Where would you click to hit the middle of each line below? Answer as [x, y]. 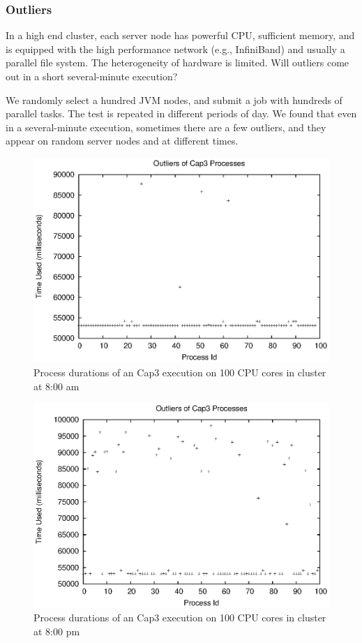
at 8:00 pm [57, 631]
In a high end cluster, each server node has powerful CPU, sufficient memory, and [180, 35]
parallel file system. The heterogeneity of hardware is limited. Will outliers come [178, 62]
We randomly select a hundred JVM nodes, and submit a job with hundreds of [174, 99]
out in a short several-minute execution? [92, 76]
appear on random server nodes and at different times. [122, 141]
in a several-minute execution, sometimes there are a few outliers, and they [166, 127]
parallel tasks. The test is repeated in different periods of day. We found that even [181, 113]
